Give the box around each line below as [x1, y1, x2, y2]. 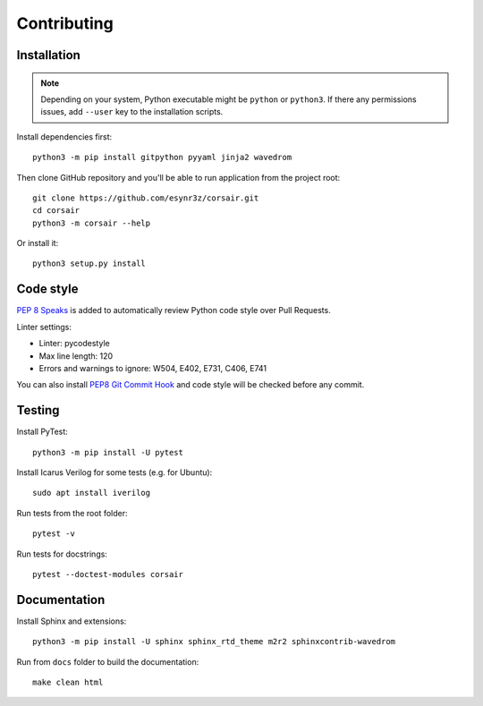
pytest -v [32, 529, 75, 539]
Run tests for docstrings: [16, 549, 107, 559]
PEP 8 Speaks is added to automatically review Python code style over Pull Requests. [16, 305, 331, 316]
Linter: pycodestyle [38, 338, 111, 349]
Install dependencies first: [16, 131, 113, 142]
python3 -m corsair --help [32, 217, 151, 228]
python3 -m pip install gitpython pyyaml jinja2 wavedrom [32, 152, 292, 163]
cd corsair [32, 206, 80, 216]
